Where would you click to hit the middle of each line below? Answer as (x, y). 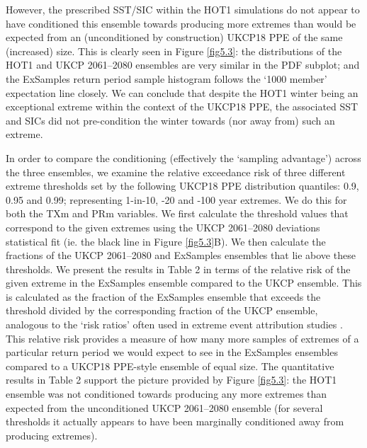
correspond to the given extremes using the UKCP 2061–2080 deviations (163, 227)
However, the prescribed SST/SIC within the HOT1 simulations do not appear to (183, 9)
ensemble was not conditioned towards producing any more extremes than (166, 394)
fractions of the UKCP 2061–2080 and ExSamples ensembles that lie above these (181, 255)
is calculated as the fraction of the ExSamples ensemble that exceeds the (163, 296)
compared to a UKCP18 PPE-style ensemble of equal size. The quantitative (170, 366)
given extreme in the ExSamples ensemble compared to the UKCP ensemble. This (184, 283)
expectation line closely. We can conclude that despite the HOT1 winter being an (182, 92)
